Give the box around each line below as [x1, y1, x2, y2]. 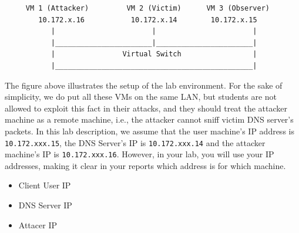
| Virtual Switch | [51, 50, 257, 59]
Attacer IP [18, 218, 57, 231]
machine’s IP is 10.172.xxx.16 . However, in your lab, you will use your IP [5, 148, 274, 160]
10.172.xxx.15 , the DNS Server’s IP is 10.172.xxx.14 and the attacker [5, 136, 266, 148]
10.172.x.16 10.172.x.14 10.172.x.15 [38, 15, 257, 24]
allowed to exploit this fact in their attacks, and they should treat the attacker [5, 102, 288, 114]
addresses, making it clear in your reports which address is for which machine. [5, 159, 286, 171]
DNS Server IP [18, 199, 72, 211]
